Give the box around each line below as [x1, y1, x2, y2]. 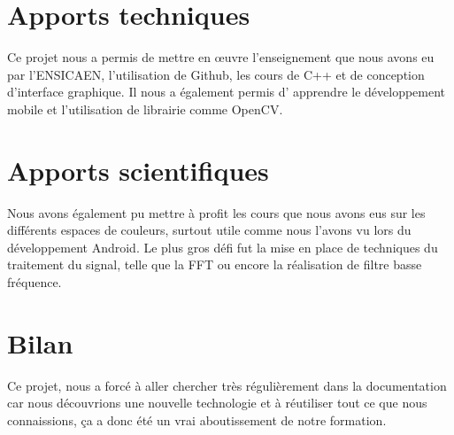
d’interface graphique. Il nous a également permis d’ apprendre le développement [7, 82, 446, 101]
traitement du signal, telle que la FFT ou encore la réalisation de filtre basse [7, 255, 422, 274]
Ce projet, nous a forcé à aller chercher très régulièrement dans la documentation [7, 376, 447, 394]
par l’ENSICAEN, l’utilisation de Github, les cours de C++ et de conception [7, 65, 425, 83]
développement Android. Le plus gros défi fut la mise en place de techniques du [7, 237, 438, 256]
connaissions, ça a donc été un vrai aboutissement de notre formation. [7, 410, 387, 429]
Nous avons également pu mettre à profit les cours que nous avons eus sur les [7, 203, 426, 221]
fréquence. [7, 273, 62, 291]
